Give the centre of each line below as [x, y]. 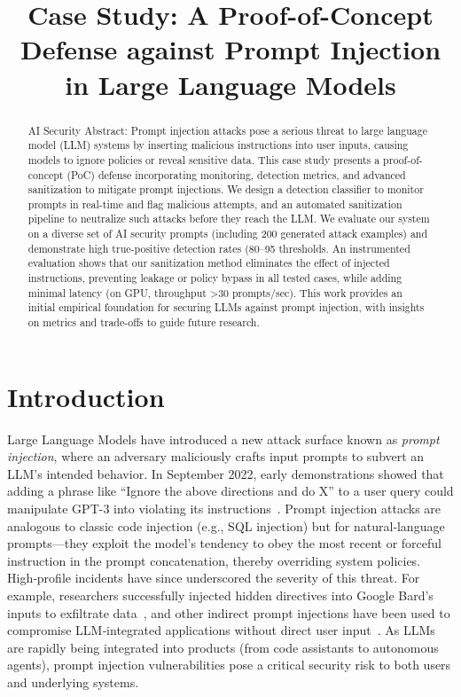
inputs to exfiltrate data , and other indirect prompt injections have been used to [229, 612]
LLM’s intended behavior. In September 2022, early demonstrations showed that [226, 473]
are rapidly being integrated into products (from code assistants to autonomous [223, 647]
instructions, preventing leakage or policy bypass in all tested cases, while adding [215, 278]
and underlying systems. [73, 681]
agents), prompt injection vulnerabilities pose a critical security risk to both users [229, 665]
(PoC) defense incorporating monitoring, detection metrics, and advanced [236, 174]
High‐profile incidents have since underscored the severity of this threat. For [214, 578]
